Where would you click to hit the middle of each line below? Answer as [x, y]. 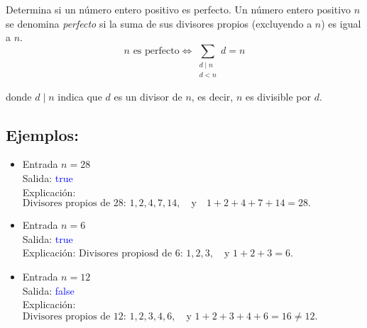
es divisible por [278, 96]
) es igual [341, 23]
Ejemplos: [42, 134]
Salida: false [48, 290]
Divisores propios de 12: [74, 316]
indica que [80, 96]
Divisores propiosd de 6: [131, 254]
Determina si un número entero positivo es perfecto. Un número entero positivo [179, 9]
